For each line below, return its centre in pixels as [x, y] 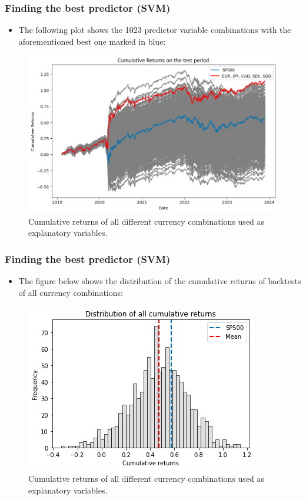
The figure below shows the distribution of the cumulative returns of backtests [160, 281]
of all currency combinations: [71, 292]
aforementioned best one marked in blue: [92, 41]
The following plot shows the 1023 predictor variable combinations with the [155, 30]
